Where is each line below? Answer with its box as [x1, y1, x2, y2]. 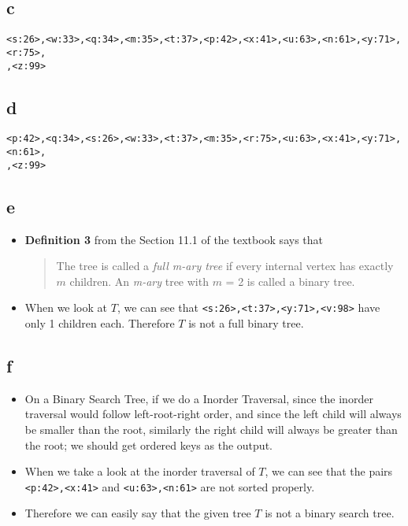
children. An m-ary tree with [69, 272, 209, 289]
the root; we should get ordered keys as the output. [24, 436, 273, 453]
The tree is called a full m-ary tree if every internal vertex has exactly [56, 257, 394, 274]
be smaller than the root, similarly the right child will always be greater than [24, 420, 398, 437]
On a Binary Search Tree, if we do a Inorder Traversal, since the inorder [24, 390, 373, 406]
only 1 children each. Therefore [24, 314, 175, 331]
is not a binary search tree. [265, 505, 395, 521]
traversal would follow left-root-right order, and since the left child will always [24, 406, 402, 422]
